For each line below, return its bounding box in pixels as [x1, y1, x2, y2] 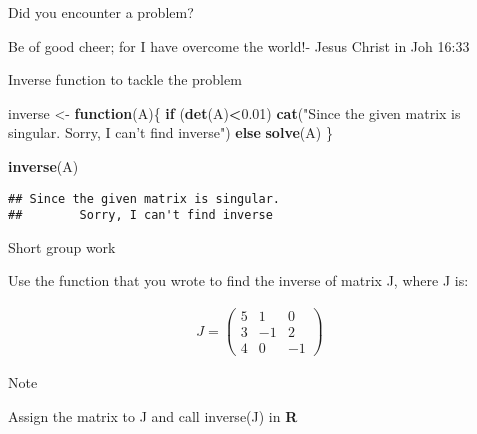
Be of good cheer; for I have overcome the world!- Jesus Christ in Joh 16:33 [8, 35, 470, 56]
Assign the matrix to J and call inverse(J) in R [8, 405, 298, 426]
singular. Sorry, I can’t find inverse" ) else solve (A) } [8, 122, 333, 143]
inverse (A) [8, 155, 79, 176]
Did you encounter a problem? [8, 2, 194, 22]
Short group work [8, 236, 116, 257]
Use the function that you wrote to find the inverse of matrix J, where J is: [8, 270, 469, 291]
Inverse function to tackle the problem [8, 69, 242, 90]
